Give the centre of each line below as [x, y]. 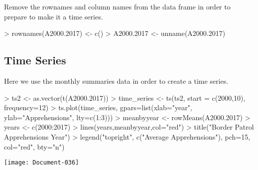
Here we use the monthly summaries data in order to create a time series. [116, 81]
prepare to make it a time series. [54, 16]
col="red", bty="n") [34, 146]
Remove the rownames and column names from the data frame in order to [117, 6]
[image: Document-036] [42, 163]
